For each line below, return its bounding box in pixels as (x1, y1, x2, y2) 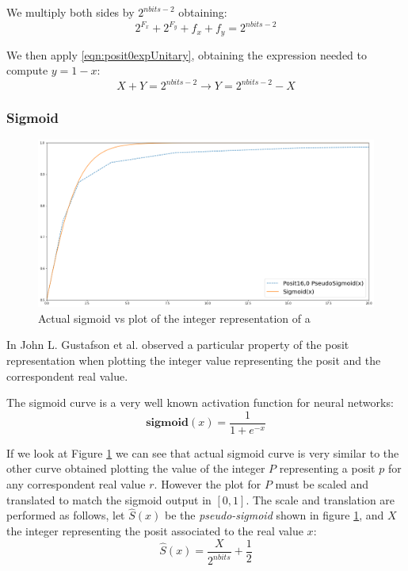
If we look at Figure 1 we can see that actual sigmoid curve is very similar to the (6, 444, 399, 461)
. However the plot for (154, 476, 261, 492)
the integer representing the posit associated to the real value (6, 523, 303, 539)
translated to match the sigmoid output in (6, 491, 212, 508)
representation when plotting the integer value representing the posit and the (6, 351, 381, 368)
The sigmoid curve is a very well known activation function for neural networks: (6, 394, 394, 411)
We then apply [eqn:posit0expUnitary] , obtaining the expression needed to (6, 46, 367, 63)
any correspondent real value (6, 476, 146, 492)
